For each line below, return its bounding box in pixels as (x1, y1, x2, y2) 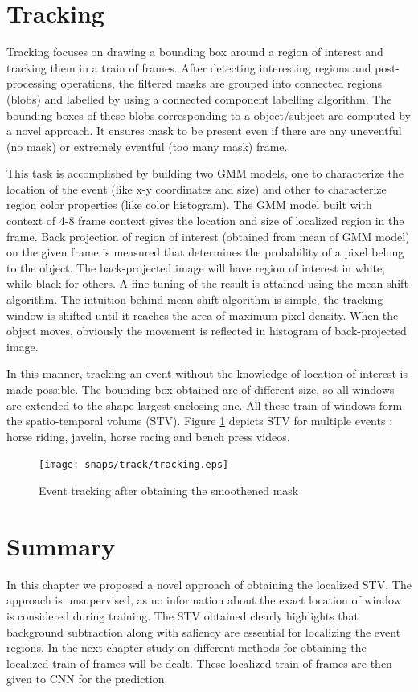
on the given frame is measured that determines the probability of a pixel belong (6, 244, 404, 260)
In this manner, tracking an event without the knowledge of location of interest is (6, 365, 408, 382)
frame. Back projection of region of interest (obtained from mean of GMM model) (6, 227, 410, 244)
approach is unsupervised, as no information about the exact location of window (6, 592, 402, 608)
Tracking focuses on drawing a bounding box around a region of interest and (6, 43, 383, 60)
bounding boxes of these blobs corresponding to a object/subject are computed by (6, 106, 411, 123)
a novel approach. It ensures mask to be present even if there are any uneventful (6, 122, 402, 139)
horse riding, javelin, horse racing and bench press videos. (6, 428, 290, 444)
